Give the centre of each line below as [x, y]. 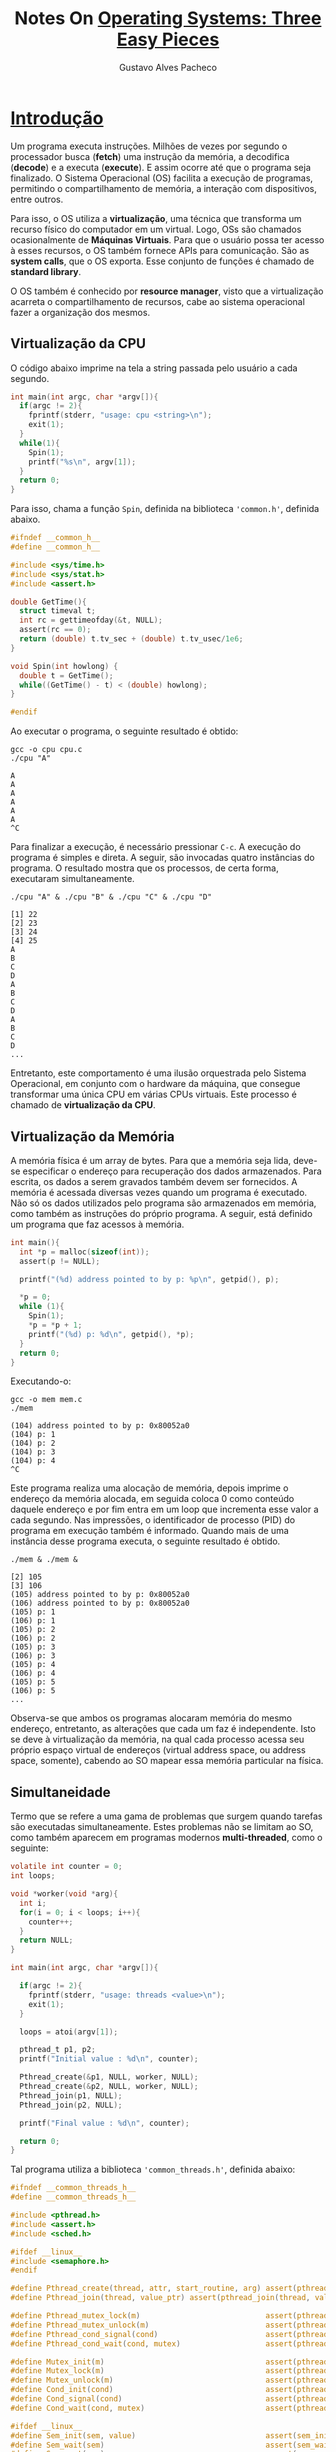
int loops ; [33, 1876]
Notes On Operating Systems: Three [168, 18]
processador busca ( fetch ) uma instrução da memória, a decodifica [150, 156]
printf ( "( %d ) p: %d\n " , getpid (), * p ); [111, 1334]
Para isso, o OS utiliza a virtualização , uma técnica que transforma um [156, 218]
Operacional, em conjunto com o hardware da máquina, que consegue [155, 1084]
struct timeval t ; [58, 611]
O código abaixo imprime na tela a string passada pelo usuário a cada [154, 368]
